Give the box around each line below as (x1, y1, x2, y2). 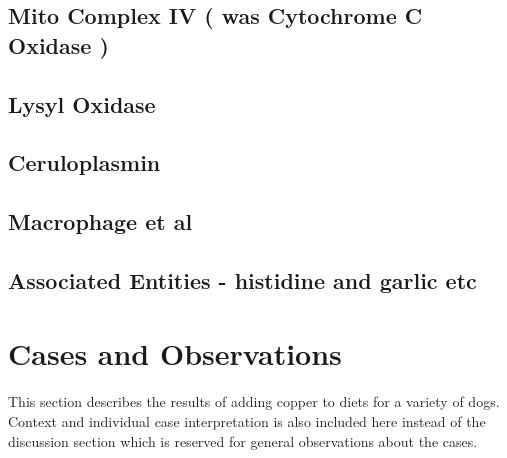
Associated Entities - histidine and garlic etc (8, 264, 477, 295)
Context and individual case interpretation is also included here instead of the (8, 411, 486, 432)
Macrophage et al (8, 206, 193, 237)
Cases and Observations (8, 333, 342, 374)
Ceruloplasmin (8, 147, 161, 178)
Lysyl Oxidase (8, 88, 156, 119)
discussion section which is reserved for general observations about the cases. (8, 430, 478, 451)
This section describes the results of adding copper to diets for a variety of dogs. (8, 391, 500, 412)
